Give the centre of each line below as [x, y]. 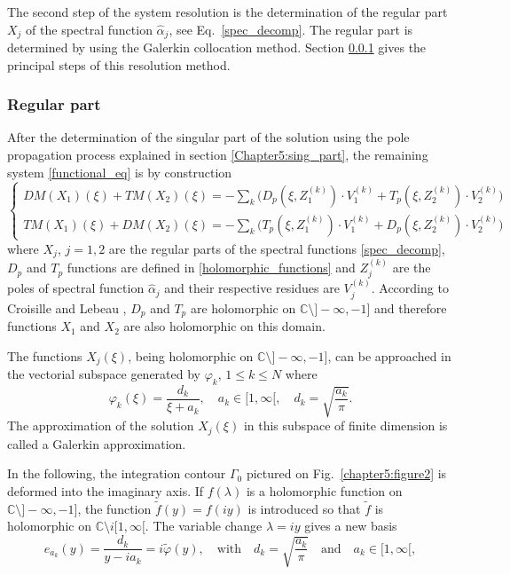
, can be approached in [389, 355]
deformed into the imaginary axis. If [106, 491]
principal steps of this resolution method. [119, 64]
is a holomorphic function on [324, 491]
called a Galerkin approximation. [97, 443]
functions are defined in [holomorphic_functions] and [211, 268]
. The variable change [204, 526]
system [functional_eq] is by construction [120, 172]
